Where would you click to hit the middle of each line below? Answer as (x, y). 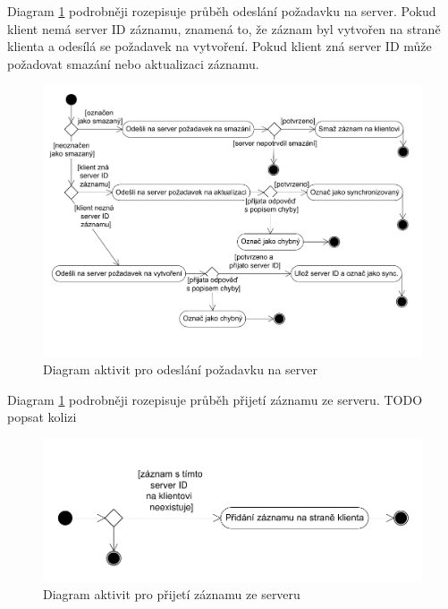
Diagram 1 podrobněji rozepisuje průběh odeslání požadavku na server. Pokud (222, 11)
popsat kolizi (42, 417)
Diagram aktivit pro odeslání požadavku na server (180, 369)
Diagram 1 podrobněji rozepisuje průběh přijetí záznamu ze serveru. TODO (215, 399)
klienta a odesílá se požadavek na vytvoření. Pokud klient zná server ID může (220, 46)
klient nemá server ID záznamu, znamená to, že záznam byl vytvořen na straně (224, 28)
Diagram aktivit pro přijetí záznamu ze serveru (172, 594)
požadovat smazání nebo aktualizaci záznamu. (133, 63)
